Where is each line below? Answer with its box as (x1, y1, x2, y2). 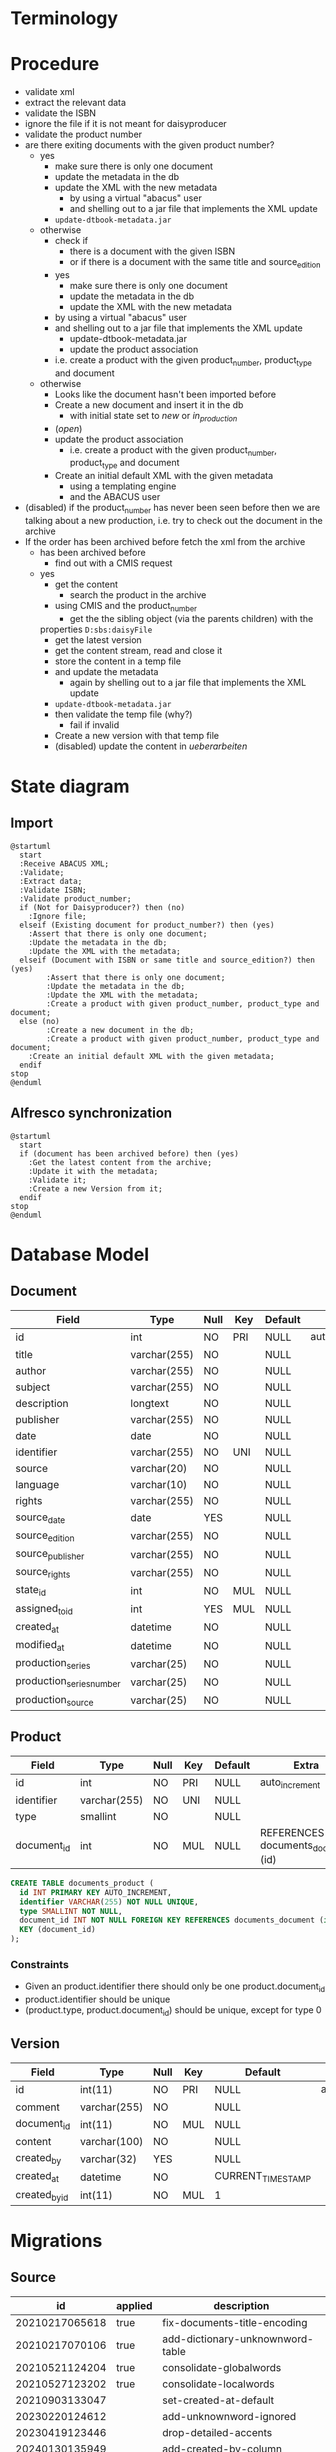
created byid (15, 2187, 69, 2203)
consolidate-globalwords (162, 2360, 282, 2374)
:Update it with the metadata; (28, 1166, 159, 1176)
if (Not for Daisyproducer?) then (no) (19, 902, 186, 912)
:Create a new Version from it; (28, 1183, 163, 1194)
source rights (15, 1565, 71, 1581)
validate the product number (24, 128, 143, 141)
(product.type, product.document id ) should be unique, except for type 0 (24, 2004, 322, 2018)
